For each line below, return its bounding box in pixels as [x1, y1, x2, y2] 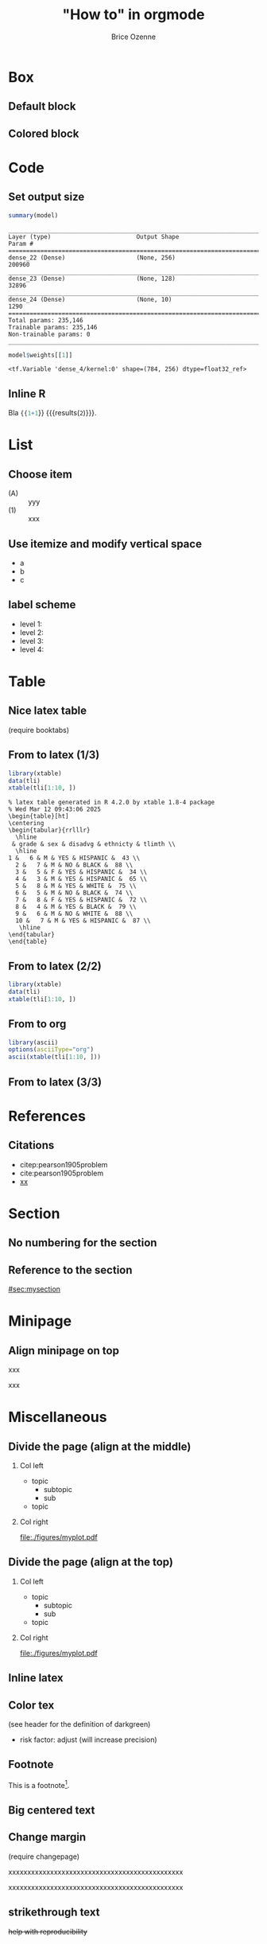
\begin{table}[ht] [8, 812, 69, 820]
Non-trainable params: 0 [8, 330, 91, 338]
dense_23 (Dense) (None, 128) [8, 275, 176, 282]
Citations [8, 1139, 55, 1152]
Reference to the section [8, 1263, 133, 1276]
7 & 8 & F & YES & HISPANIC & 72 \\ [15, 896, 148, 904]
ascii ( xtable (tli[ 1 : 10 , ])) [8, 1053, 102, 1062]
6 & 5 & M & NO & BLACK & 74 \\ [15, 889, 133, 897]
